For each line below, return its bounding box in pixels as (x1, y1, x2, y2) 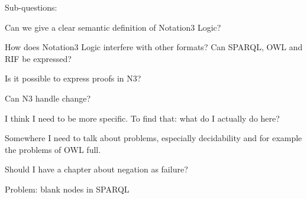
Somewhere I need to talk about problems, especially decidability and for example (5, 132, 302, 144)
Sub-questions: (5, 1, 57, 13)
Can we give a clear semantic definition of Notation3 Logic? (5, 21, 221, 33)
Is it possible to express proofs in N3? (5, 72, 141, 84)
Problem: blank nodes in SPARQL (5, 182, 130, 195)
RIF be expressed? (5, 52, 72, 64)
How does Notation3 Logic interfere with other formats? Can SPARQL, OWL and (5, 41, 303, 53)
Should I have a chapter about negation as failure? (5, 163, 188, 175)
